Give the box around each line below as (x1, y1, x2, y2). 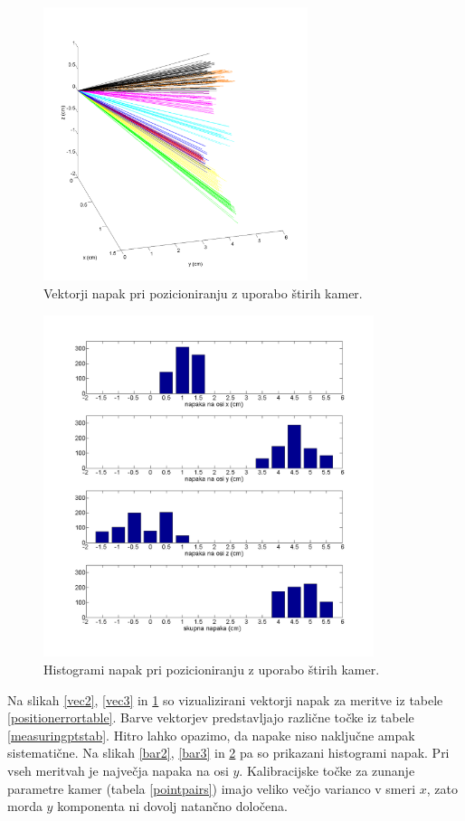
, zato (426, 779, 459, 797)
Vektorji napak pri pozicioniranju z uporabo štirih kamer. (43, 283, 363, 302)
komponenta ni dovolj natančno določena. (57, 797, 288, 816)
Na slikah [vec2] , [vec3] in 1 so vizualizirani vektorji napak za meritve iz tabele (7, 690, 443, 709)
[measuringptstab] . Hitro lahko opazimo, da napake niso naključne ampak (7, 725, 415, 744)
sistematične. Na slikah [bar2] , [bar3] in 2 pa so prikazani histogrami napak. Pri (7, 743, 450, 762)
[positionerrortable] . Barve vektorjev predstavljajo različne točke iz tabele (7, 708, 414, 727)
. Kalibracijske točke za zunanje (239, 761, 415, 780)
